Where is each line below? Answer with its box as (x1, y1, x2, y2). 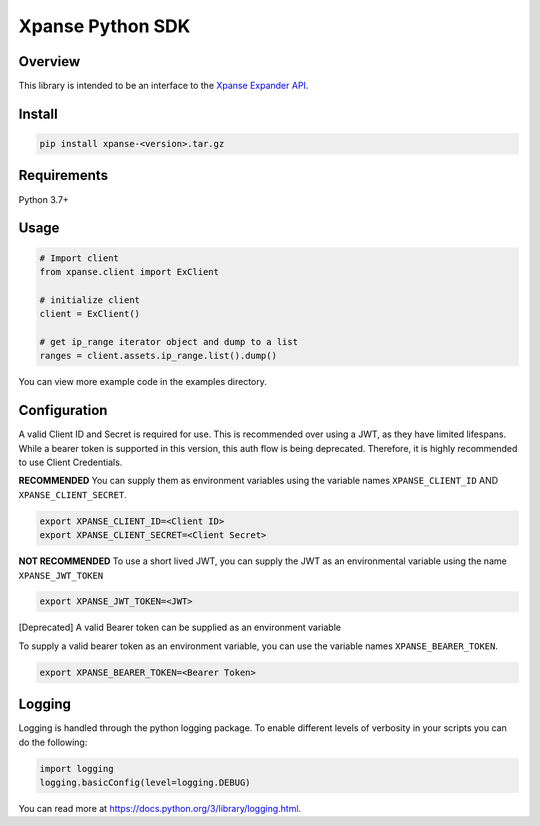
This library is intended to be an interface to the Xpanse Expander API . (18, 80, 309, 92)
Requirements (18, 167, 109, 184)
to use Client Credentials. (18, 456, 123, 468)
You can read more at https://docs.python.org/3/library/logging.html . (18, 803, 302, 815)
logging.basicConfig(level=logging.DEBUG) (39, 777, 251, 789)
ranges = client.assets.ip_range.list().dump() (39, 350, 277, 362)
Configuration (18, 402, 108, 419)
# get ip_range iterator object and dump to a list (39, 336, 299, 347)
